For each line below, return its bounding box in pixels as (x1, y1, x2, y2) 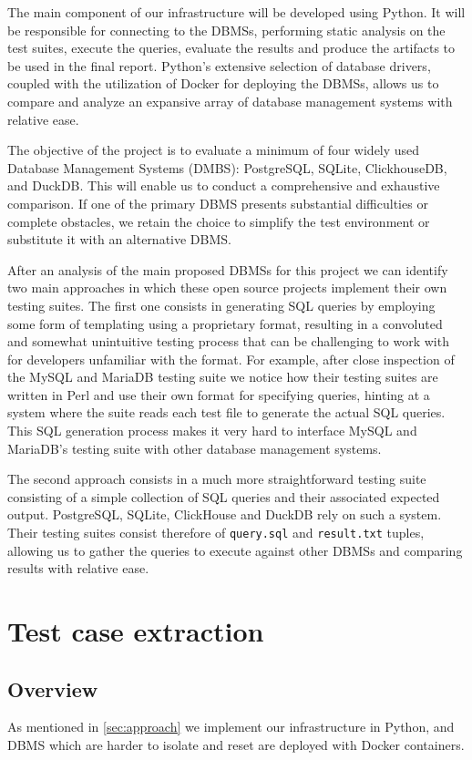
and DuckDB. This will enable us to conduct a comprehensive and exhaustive (7, 176, 440, 195)
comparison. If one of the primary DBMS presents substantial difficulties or (7, 193, 428, 212)
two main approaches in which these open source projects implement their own (7, 278, 447, 297)
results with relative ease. (7, 559, 149, 578)
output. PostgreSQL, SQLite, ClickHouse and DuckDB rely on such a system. (7, 505, 442, 524)
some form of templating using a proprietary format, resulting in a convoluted (7, 313, 443, 333)
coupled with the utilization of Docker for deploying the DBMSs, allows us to (7, 74, 439, 93)
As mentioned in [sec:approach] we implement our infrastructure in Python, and (7, 717, 455, 736)
